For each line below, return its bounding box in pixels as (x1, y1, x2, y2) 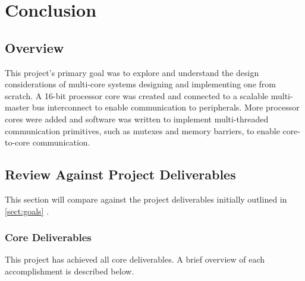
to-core (5, 136, 30, 149)
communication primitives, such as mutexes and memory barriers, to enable (5, 124, 280, 137)
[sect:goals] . (5, 204, 49, 217)
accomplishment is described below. (5, 264, 134, 277)
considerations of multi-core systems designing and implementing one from (5, 78, 276, 90)
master (5, 101, 30, 113)
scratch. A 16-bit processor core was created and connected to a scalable (5, 89, 269, 102)
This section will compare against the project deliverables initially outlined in (5, 192, 287, 205)
